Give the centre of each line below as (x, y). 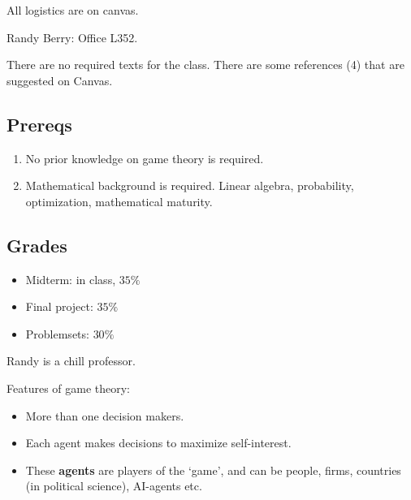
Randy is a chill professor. (71, 361)
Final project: (59, 306)
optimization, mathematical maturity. (119, 201)
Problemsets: (57, 333)
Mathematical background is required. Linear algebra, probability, (190, 185)
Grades (37, 245)
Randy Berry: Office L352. (72, 37)
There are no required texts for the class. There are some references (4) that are (205, 65)
